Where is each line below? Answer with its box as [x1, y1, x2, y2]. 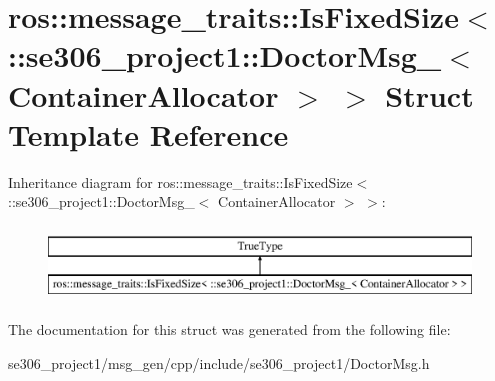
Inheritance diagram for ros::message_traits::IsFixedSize [8, 171, 353, 192]
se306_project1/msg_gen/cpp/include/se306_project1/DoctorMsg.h [8, 352, 430, 373]
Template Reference [8, 113, 289, 154]
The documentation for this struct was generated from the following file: [8, 319, 451, 340]
